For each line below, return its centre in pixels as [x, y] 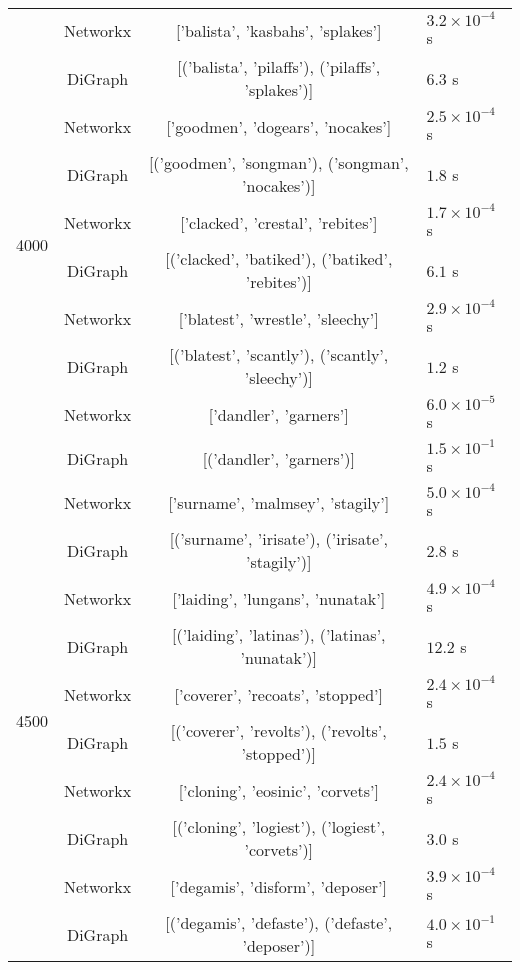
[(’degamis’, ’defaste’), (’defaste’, [279, 922]
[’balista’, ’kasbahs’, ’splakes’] [279, 30]
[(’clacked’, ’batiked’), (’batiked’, [279, 258]
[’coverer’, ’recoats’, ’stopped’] [278, 694]
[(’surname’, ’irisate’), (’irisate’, [278, 538]
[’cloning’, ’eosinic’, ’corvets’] [278, 790]
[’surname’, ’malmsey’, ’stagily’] [279, 502]
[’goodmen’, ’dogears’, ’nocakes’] [279, 126]
